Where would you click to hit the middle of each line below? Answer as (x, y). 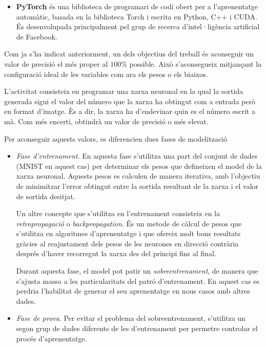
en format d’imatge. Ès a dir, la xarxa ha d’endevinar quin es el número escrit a (130, 111)
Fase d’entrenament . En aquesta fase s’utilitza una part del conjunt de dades (137, 156)
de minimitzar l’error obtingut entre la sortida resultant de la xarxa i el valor (137, 186)
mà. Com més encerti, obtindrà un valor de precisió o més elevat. (106, 121)
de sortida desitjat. (46, 196)
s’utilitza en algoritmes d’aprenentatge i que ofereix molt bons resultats (128, 233)
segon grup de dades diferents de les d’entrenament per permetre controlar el (137, 328)
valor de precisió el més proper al (56, 63)
